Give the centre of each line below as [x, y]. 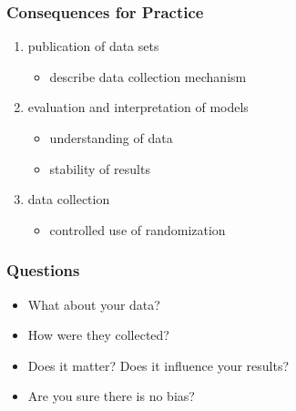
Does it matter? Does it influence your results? [158, 365]
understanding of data [111, 138]
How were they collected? [98, 335]
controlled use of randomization [138, 229]
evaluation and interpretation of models [138, 107]
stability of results [100, 168]
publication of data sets [93, 46]
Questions [43, 270]
